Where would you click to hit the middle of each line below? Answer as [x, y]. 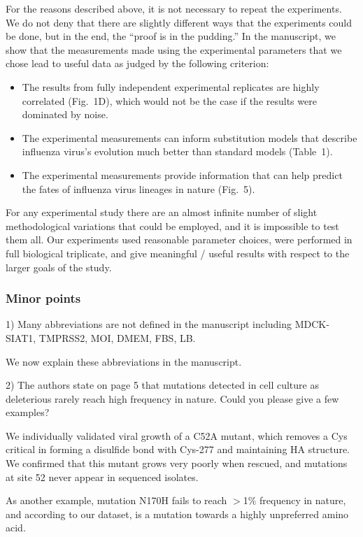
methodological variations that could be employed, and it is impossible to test [172, 225]
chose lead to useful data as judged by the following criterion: [137, 63]
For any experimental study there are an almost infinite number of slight [162, 212]
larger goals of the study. [59, 267]
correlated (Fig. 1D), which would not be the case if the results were [169, 100]
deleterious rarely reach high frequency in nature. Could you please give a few [172, 398]
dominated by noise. [65, 114]
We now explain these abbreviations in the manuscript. [124, 361]
